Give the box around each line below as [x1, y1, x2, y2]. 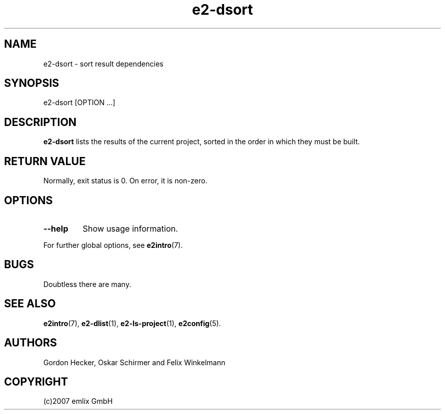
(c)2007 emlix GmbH [43, 397, 113, 406]
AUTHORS [4, 336, 57, 349]
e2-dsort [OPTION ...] [43, 98, 115, 107]
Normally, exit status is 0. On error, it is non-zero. [43, 176, 208, 185]
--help [43, 223, 69, 234]
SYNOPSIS [4, 77, 59, 90]
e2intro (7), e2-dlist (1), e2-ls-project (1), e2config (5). [43, 319, 221, 328]
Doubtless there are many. [43, 279, 132, 289]
